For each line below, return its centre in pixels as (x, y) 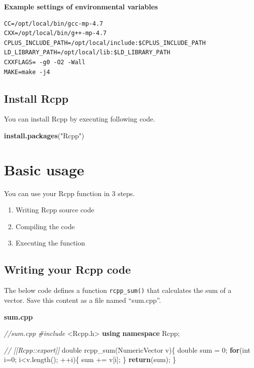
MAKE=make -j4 (27, 72)
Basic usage (44, 169)
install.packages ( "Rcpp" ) (44, 135)
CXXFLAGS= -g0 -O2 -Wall (45, 62)
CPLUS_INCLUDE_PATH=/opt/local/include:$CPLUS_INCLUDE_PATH (105, 43)
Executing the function (50, 243)
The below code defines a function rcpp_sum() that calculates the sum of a (118, 290)
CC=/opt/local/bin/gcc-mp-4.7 (54, 23)
